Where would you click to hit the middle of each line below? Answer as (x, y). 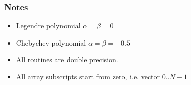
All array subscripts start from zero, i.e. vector (88, 76)
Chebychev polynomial (51, 42)
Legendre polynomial (48, 26)
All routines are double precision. (67, 59)
